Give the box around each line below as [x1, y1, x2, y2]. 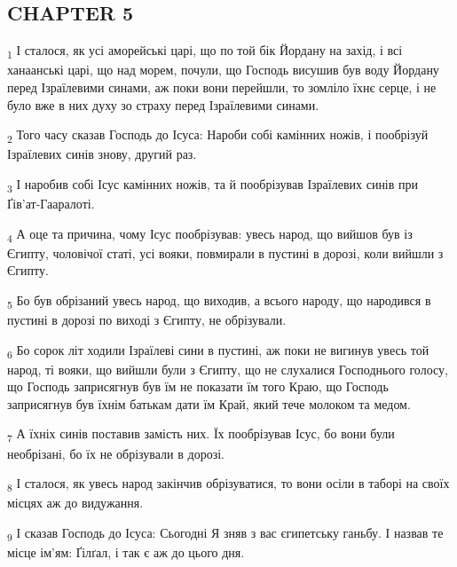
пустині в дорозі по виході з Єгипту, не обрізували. [7, 310, 287, 328]
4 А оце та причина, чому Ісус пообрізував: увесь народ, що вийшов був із [7, 224, 413, 245]
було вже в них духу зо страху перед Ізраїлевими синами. [7, 95, 319, 114]
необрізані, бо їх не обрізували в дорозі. [7, 444, 225, 462]
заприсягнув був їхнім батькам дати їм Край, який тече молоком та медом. [7, 394, 411, 413]
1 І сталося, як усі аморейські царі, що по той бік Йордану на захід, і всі [7, 41, 403, 61]
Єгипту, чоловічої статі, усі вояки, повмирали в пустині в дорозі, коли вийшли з [7, 243, 444, 262]
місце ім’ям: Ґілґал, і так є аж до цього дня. [7, 543, 245, 562]
